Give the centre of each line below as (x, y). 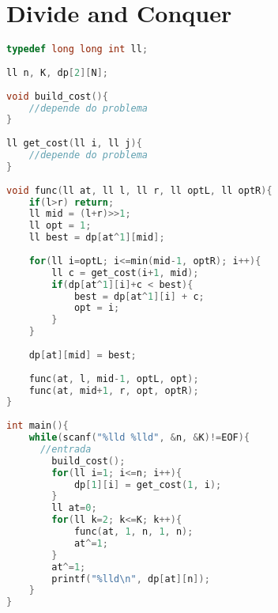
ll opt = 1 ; (60, 226)
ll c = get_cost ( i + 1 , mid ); (125, 272)
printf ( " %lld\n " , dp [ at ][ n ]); (131, 579)
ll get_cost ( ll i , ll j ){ (74, 144)
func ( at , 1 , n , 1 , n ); (133, 532)
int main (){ (38, 426)
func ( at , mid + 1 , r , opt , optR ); (114, 390)
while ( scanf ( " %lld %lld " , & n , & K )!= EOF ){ (139, 437)
